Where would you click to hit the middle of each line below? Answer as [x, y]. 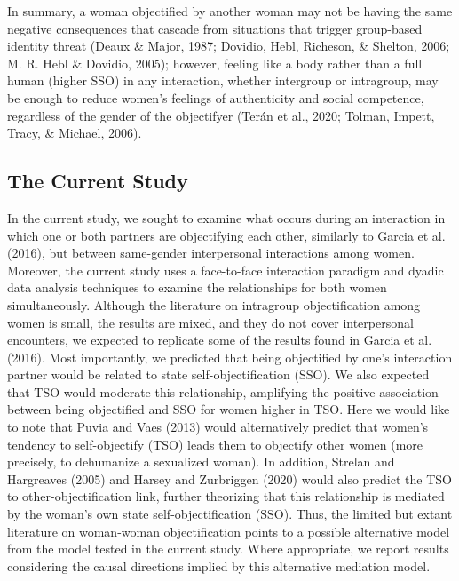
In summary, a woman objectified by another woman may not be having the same [230, 11]
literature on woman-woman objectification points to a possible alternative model [229, 531]
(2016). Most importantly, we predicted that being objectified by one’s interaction [230, 357]
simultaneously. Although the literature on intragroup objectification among [214, 304]
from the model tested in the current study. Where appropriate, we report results [228, 549]
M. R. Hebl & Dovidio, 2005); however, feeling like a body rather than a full [215, 63]
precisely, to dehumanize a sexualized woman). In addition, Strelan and [201, 462]
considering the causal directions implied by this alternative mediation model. [219, 565]
